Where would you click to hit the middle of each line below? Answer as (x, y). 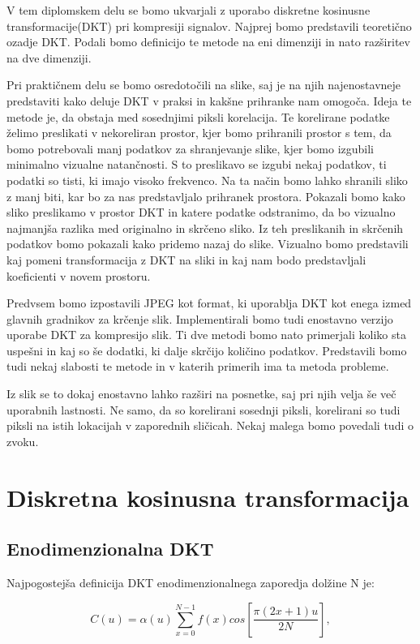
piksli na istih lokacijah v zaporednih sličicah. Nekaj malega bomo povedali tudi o (210, 425)
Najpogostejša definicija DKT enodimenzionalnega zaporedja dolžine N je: (191, 583)
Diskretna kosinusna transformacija (208, 497)
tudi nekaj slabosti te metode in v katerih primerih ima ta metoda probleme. (198, 366)
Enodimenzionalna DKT (110, 549)
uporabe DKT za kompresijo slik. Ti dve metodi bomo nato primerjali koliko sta (206, 335)
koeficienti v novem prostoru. (79, 275)
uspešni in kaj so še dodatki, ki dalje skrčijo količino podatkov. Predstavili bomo (207, 350)
